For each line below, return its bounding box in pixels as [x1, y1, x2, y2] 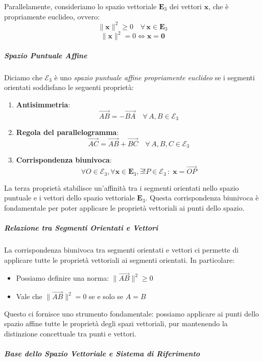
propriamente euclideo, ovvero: [4, 11, 100, 21]
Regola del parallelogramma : [16, 127, 119, 138]
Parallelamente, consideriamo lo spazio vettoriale [4, 1, 157, 11]
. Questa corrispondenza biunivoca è [145, 192, 259, 203]
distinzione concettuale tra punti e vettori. [4, 328, 136, 339]
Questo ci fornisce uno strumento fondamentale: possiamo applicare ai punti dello [4, 308, 259, 319]
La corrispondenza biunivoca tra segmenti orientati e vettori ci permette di [4, 244, 239, 255]
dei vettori [169, 1, 202, 11]
